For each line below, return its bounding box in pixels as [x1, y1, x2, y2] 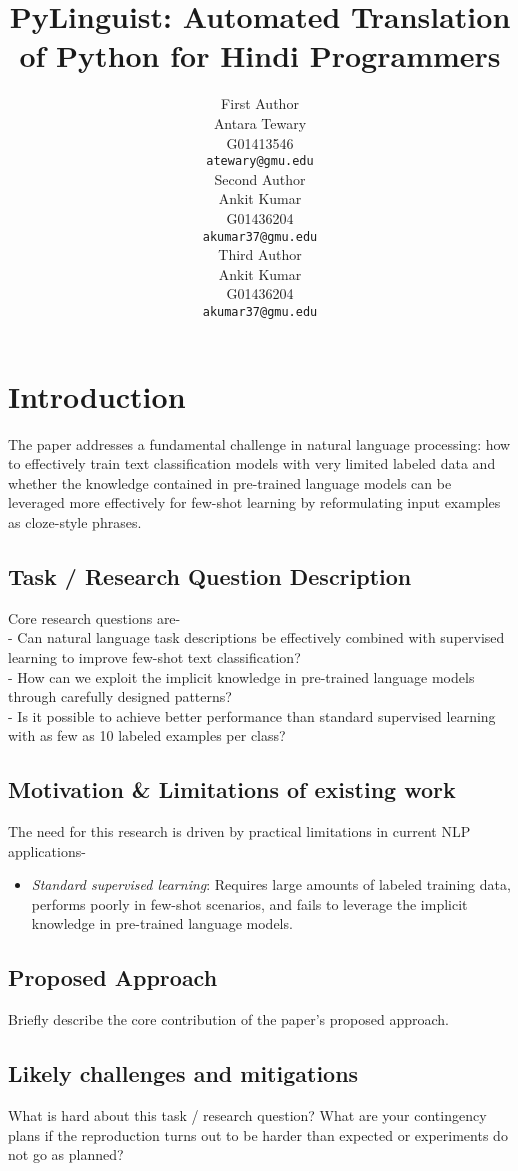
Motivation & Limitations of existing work [8, 774, 456, 805]
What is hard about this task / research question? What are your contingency [8, 1105, 487, 1126]
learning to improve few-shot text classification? [8, 646, 301, 667]
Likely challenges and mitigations [8, 1058, 359, 1089]
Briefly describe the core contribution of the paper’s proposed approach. [8, 1009, 449, 1030]
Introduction [8, 375, 186, 416]
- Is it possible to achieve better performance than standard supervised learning [8, 705, 496, 726]
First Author [221, 93, 299, 114]
